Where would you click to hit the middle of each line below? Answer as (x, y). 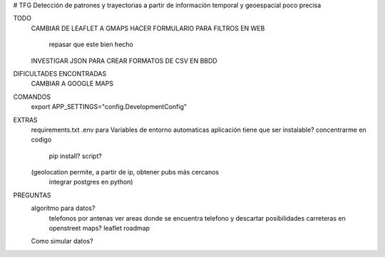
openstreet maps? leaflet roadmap (99, 229)
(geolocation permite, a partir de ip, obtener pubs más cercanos (125, 172)
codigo (41, 140)
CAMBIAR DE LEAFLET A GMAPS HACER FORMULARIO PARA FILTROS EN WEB (148, 28)
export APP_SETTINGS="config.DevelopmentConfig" (109, 107)
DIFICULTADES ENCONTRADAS (60, 73)
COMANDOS (32, 97)
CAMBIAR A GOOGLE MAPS (72, 84)
